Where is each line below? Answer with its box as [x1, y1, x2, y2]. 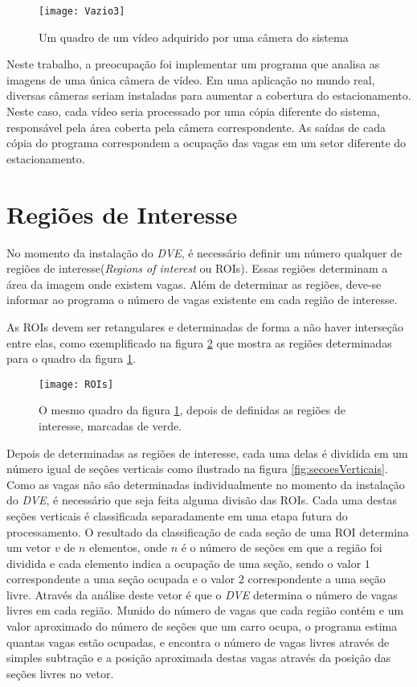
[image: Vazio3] [39, 6, 125, 17]
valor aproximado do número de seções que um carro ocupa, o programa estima [6, 618, 398, 635]
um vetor [6, 539, 51, 556]
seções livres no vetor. [6, 664, 114, 681]
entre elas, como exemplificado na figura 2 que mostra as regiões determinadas [6, 334, 392, 351]
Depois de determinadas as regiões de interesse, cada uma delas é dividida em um [6, 444, 408, 461]
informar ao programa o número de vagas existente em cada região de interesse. [6, 291, 398, 308]
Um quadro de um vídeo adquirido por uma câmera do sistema [39, 28, 349, 45]
